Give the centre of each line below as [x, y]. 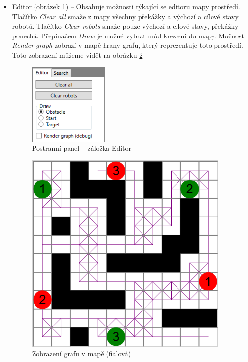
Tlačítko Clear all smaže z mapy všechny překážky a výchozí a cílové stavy [125, 16]
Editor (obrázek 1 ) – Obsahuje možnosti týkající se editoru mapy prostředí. [126, 6]
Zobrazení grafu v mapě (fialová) [81, 353]
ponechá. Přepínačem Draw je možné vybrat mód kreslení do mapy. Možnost [128, 35]
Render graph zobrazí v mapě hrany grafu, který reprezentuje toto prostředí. [127, 45]
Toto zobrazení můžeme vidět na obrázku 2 [77, 54]
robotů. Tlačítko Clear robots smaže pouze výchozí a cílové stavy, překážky [125, 26]
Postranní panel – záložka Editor [82, 148]
